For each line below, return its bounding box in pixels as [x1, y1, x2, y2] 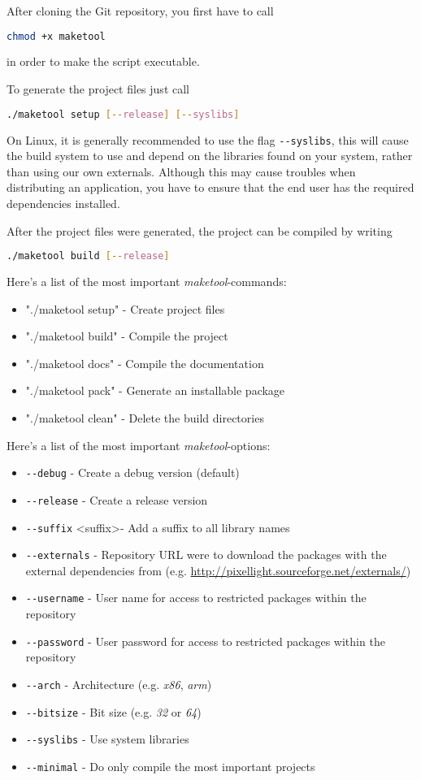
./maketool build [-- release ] [7, 250, 170, 262]
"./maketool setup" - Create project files [25, 300, 225, 317]
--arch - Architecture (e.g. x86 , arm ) [25, 675, 212, 692]
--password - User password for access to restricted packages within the [25, 632, 385, 649]
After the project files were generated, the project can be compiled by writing [7, 222, 393, 239]
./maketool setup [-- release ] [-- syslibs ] [7, 108, 240, 120]
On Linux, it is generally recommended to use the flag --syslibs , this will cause [7, 131, 409, 148]
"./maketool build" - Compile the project [25, 327, 228, 344]
